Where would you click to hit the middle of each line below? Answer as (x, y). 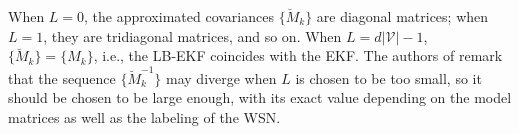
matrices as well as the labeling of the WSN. (144, 116)
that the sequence (62, 77)
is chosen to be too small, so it (388, 77)
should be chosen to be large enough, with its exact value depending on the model (260, 97)
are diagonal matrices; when (402, 16)
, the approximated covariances (179, 16)
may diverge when (221, 77)
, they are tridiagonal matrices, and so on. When (192, 35)
